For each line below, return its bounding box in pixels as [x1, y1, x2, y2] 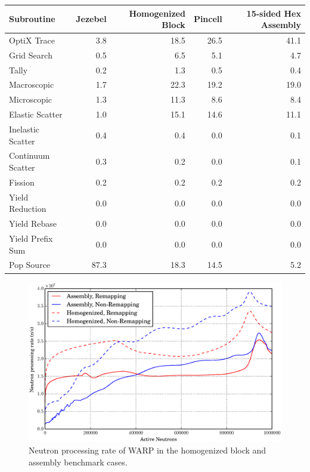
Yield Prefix [9, 232, 53, 244]
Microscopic [9, 93, 52, 106]
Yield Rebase [9, 217, 57, 230]
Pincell [193, 13, 222, 25]
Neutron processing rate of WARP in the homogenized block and [29, 444, 266, 456]
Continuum [9, 149, 50, 162]
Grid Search [9, 48, 52, 61]
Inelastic [9, 123, 40, 135]
